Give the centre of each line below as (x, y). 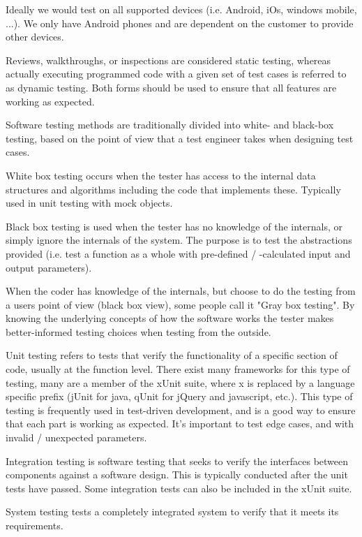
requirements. (35, 525)
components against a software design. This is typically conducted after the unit (177, 475)
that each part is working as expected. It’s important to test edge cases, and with (180, 424)
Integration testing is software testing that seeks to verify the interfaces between (177, 461)
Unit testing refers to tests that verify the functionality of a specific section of (172, 355)
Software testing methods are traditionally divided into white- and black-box (170, 125)
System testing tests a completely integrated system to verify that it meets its (172, 512)
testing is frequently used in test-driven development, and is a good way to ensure (181, 410)
